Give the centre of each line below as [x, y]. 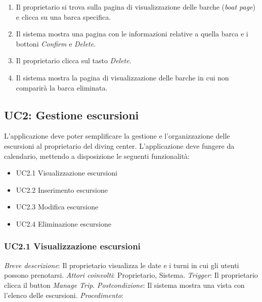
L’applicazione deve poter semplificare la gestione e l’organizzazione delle [117, 136]
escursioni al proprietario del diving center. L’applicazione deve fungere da [119, 145]
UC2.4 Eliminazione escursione [64, 223]
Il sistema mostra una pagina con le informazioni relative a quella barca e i [132, 34]
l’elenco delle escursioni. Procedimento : [64, 295]
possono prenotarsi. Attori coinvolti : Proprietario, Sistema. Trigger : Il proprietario [131, 275]
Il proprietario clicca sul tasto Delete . [74, 60]
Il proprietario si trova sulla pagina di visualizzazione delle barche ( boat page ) [136, 7]
